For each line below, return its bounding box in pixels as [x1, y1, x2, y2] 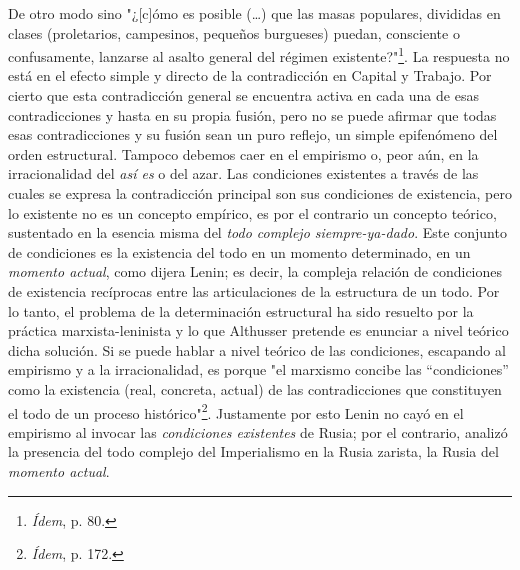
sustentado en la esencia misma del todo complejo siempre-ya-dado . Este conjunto [8, 222, 507, 243]
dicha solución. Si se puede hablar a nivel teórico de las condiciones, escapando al [8, 339, 506, 360]
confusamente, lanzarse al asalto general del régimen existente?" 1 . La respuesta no [8, 43, 510, 66]
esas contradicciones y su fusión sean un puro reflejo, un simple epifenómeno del [8, 124, 498, 145]
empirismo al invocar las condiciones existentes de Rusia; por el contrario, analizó [8, 421, 508, 442]
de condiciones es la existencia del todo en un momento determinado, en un [8, 241, 471, 262]
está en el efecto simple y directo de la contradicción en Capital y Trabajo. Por [8, 65, 492, 86]
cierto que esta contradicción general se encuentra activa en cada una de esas [8, 85, 479, 106]
